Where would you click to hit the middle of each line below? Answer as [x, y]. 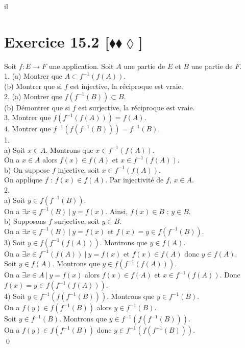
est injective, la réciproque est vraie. [127, 86]
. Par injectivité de [134, 180]
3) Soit [15, 242]
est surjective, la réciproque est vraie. [137, 107]
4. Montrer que [28, 129]
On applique [23, 180]
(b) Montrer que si [33, 86]
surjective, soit [77, 221]
